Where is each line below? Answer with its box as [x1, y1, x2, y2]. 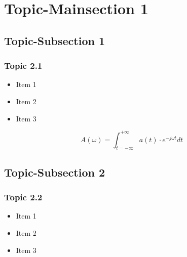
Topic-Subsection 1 [4, 32, 105, 48]
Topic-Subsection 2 [4, 164, 105, 180]
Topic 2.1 [4, 59, 43, 72]
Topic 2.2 [4, 191, 43, 203]
